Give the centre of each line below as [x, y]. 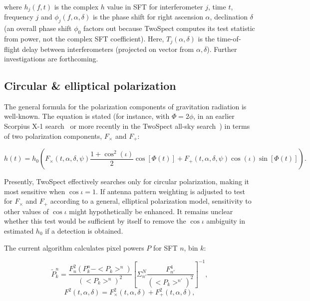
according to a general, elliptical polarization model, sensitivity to [151, 201]
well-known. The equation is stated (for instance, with [87, 116]
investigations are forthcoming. [51, 59]
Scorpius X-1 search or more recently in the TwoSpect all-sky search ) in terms [127, 126]
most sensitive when [35, 191]
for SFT [165, 247]
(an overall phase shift [38, 28]
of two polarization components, [53, 136]
